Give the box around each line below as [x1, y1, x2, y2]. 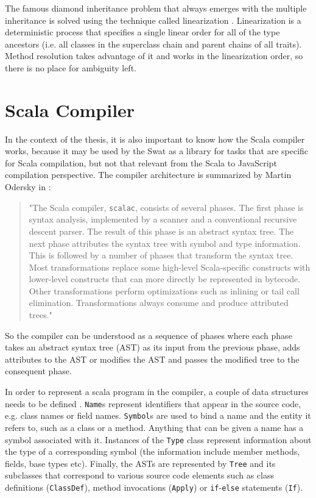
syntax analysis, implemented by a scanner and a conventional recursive [29, 213, 297, 226]
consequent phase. [5, 365, 72, 377]
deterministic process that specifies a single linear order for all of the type [5, 26, 280, 38]
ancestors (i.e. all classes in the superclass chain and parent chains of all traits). [5, 37, 302, 50]
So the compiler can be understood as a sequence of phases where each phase [5, 329, 292, 341]
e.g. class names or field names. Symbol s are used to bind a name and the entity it [5, 409, 311, 422]
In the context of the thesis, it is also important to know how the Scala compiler [5, 132, 305, 145]
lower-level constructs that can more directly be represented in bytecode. [29, 272, 301, 285]
